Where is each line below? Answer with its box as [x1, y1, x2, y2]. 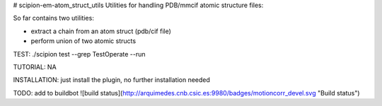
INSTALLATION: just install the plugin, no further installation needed [13, 76, 210, 84]
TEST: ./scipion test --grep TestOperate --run [13, 49, 146, 58]
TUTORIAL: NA [13, 62, 57, 71]
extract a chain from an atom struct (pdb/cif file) [30, 27, 171, 35]
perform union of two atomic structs [30, 37, 137, 45]
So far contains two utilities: [13, 14, 95, 23]
